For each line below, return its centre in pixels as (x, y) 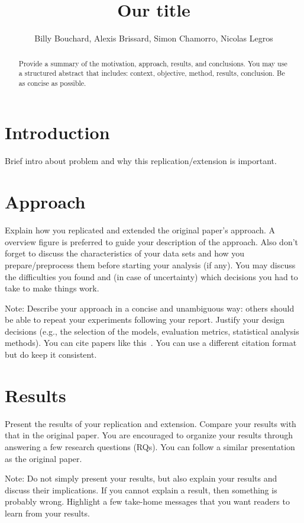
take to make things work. (52, 288)
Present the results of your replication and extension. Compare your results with (151, 423)
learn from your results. (47, 513)
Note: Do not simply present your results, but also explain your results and (141, 478)
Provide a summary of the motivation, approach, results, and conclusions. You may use (153, 63)
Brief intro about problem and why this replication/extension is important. (141, 161)
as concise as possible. (52, 83)
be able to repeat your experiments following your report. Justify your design (145, 320)
